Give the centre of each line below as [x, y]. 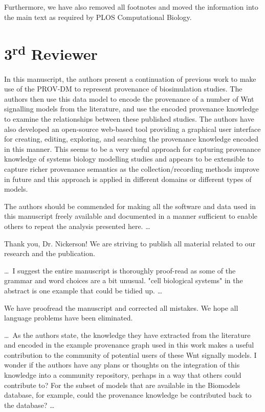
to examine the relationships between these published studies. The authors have [129, 119]
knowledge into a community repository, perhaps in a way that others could [123, 375]
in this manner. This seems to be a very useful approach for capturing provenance [132, 148]
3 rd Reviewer [51, 53]
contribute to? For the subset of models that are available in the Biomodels [122, 385]
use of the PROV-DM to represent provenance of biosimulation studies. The [123, 89]
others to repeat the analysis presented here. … [77, 226]
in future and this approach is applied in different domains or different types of [128, 179]
